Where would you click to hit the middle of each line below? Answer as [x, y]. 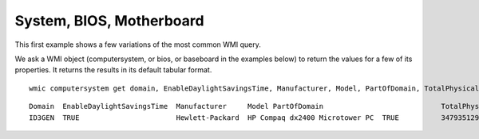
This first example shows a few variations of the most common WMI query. [138, 44]
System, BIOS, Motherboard [109, 21]
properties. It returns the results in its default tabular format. [113, 70]
